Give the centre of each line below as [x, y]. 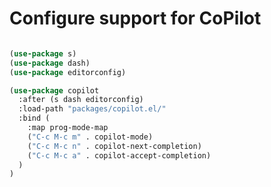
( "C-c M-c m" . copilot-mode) [90, 137]
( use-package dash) [50, 63]
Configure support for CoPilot [135, 18]
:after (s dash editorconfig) [81, 100]
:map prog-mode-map [68, 128]
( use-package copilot [54, 90]
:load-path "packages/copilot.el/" [92, 109]
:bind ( [34, 118]
